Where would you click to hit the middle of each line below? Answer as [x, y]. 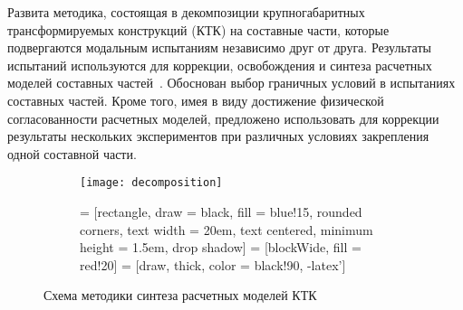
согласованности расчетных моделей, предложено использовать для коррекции [223, 118]
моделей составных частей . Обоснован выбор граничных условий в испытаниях [231, 83]
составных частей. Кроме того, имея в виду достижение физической [196, 100]
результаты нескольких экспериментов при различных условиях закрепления [218, 136]
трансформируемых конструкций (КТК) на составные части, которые [198, 29]
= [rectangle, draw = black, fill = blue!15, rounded [221, 211]
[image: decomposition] [151, 183]
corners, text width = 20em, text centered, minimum [227, 229]
